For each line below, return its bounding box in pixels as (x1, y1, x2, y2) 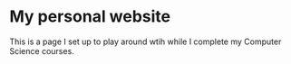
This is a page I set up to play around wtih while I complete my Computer (9, 36, 282, 47)
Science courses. (9, 45, 74, 56)
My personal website (9, 6, 171, 27)
